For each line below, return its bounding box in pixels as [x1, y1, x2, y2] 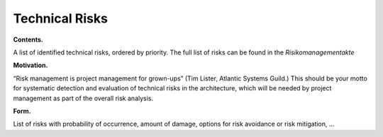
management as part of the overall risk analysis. [13, 94, 154, 102]
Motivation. [13, 61, 48, 70]
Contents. [13, 35, 44, 44]
